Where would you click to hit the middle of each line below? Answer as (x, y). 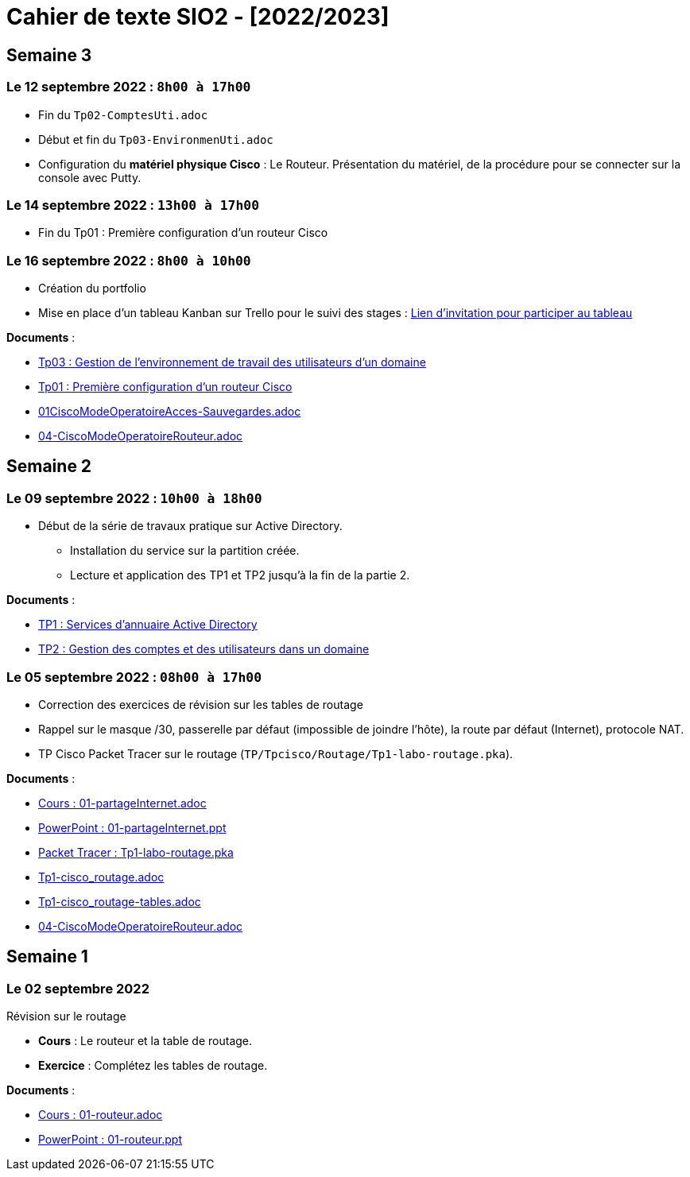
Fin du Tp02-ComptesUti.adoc (123, 114)
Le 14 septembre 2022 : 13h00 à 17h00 (133, 205)
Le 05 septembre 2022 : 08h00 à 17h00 (134, 677)
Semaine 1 (47, 957)
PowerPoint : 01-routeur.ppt (110, 1140)
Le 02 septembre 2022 (78, 988)
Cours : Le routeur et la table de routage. (145, 1041)
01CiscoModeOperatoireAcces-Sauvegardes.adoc (170, 412)
